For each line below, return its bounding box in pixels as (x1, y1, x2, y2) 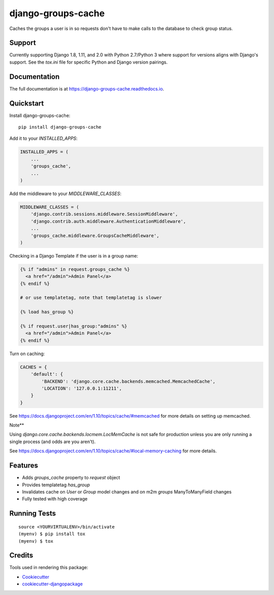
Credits (9, 551, 33, 560)
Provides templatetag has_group (22, 482, 90, 488)
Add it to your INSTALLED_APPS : (9, 135, 78, 142)
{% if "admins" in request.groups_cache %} (20, 266, 130, 272)
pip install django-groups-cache (18, 124, 101, 130)
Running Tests (9, 509, 56, 518)
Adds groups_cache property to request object (22, 475, 120, 481)
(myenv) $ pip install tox (18, 531, 86, 537)
